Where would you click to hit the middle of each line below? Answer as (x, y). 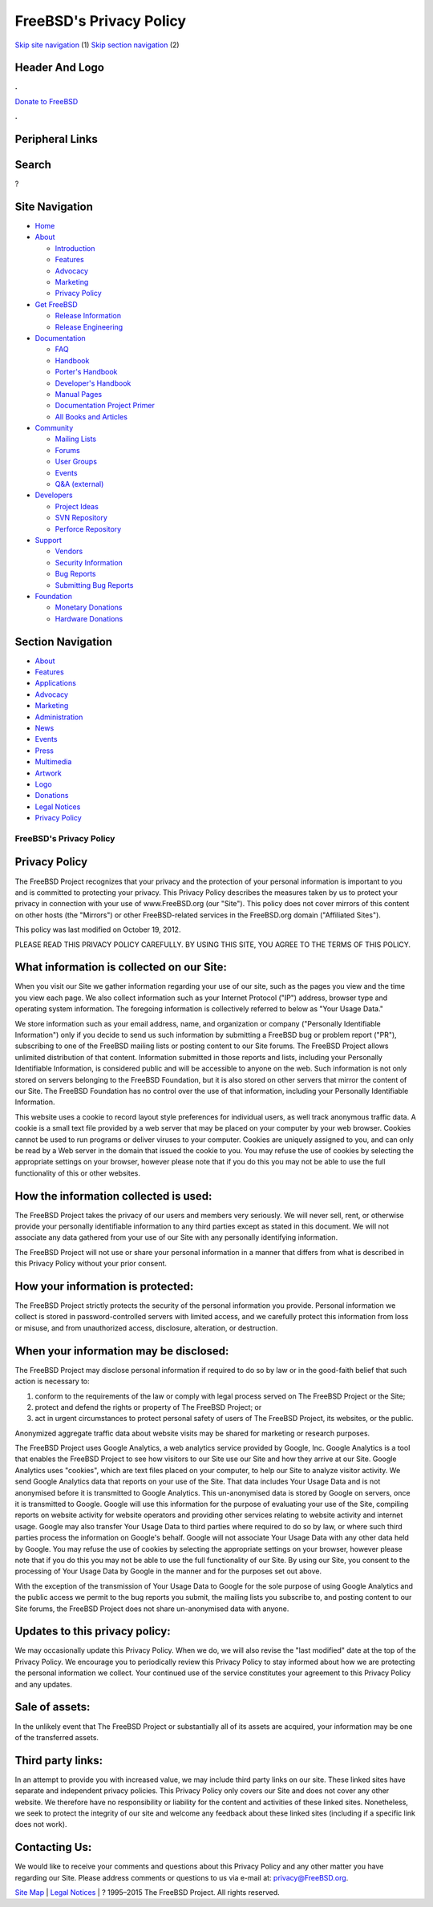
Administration (59, 717)
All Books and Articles (91, 416)
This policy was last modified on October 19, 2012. (98, 929)
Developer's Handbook (93, 383)
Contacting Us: (53, 1847)
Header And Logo (59, 68)
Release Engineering (89, 327)
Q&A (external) (79, 484)
